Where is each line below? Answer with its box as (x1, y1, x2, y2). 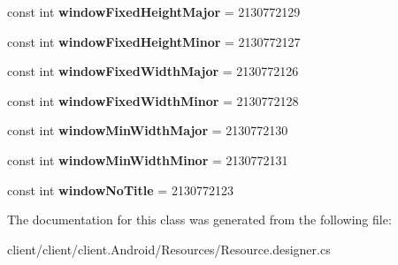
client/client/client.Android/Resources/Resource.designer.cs (7, 239, 331, 258)
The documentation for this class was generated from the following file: (7, 210, 392, 229)
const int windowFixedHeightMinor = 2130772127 (7, 32, 301, 50)
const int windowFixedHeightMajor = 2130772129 (7, 3, 301, 20)
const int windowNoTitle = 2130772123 (7, 180, 233, 199)
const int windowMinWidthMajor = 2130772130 (7, 121, 288, 140)
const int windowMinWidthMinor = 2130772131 (7, 150, 288, 169)
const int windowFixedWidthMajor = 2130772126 (7, 62, 299, 80)
